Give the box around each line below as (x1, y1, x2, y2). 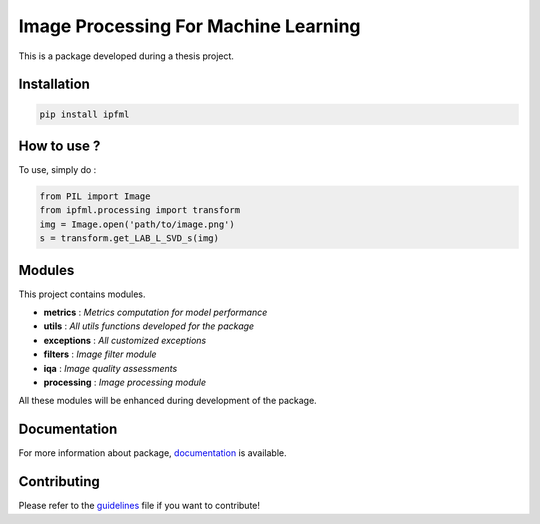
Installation (18, 76, 90, 93)
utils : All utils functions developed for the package (43, 320, 255, 332)
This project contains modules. (18, 288, 146, 300)
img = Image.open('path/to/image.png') (39, 218, 235, 230)
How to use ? (18, 137, 101, 154)
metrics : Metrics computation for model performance (43, 306, 268, 319)
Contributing (18, 473, 100, 490)
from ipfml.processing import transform (39, 205, 240, 216)
